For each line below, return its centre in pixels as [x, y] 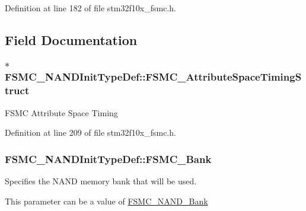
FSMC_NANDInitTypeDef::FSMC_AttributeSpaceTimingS [153, 77]
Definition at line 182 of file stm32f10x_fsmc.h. [90, 8]
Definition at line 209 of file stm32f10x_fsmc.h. [90, 132]
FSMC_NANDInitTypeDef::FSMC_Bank [108, 159]
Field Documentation [71, 39]
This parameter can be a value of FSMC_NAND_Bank [106, 201]
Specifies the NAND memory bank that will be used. [101, 180]
